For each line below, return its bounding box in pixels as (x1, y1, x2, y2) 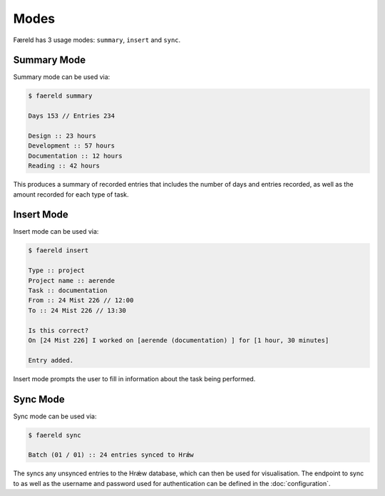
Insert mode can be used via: (13, 227, 99, 236)
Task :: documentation (28, 286, 108, 294)
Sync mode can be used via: (13, 412, 97, 420)
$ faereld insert (28, 247, 89, 254)
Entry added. (28, 356, 74, 364)
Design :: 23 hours (28, 132, 96, 140)
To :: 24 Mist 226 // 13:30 (28, 306, 126, 314)
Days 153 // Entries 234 (28, 112, 115, 120)
